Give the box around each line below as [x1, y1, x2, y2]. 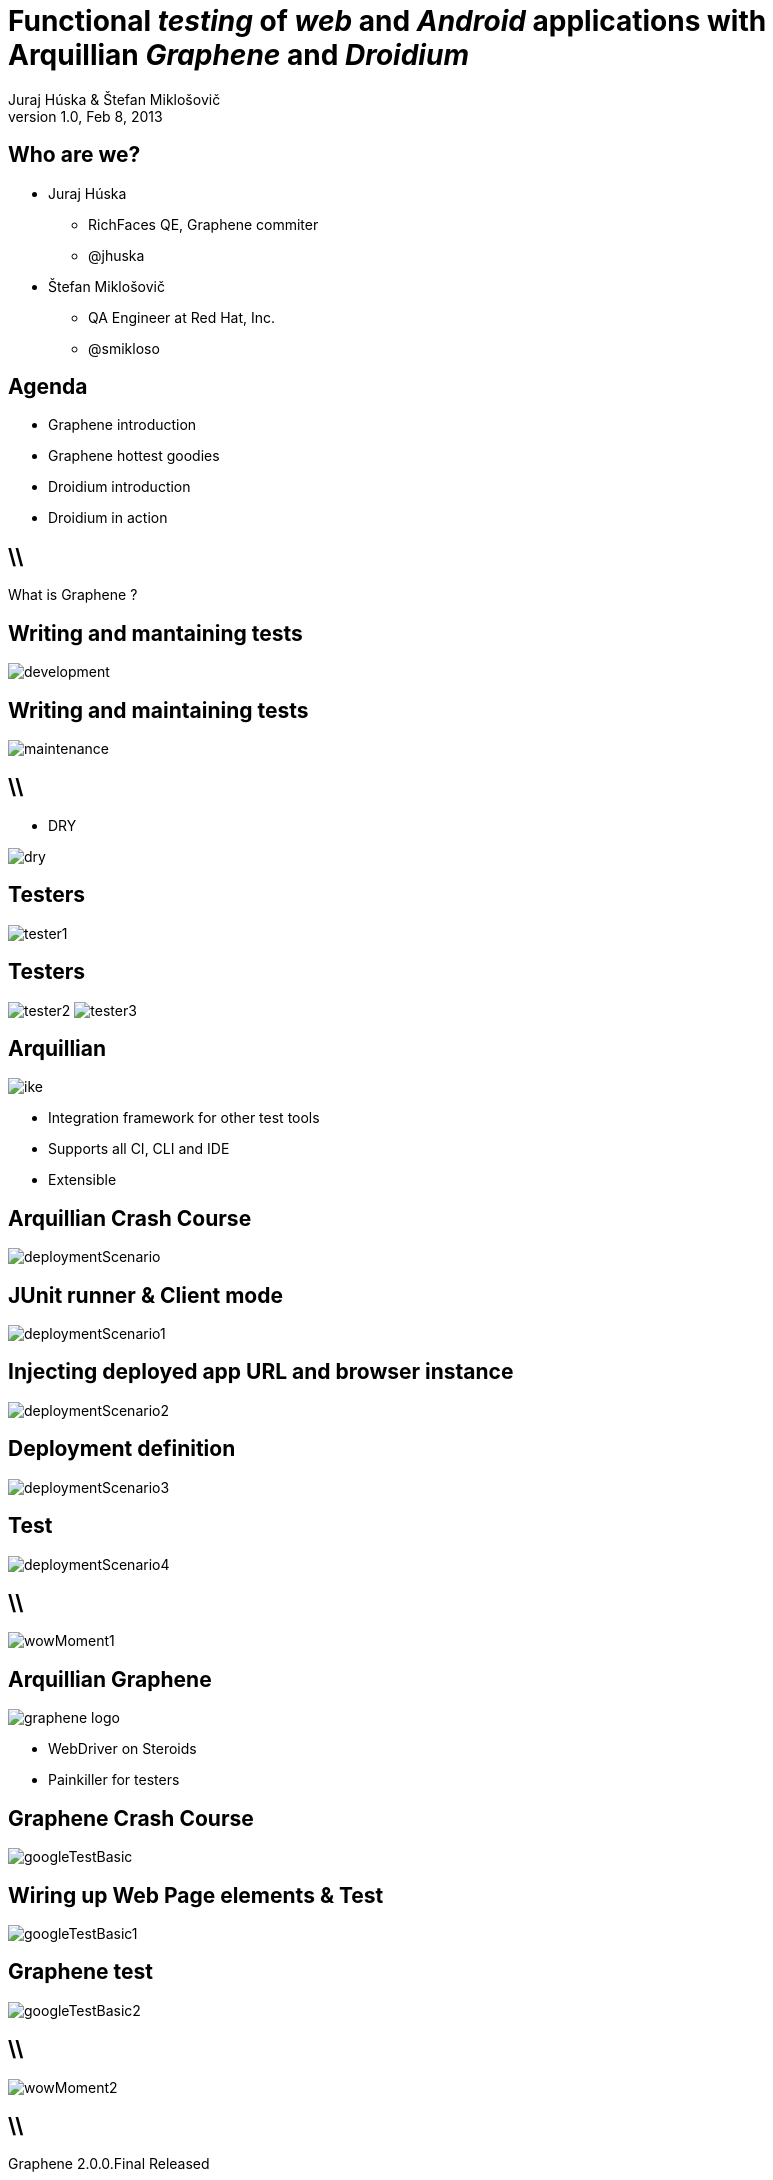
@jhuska [88, 246, 145, 264]
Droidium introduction [48, 478, 191, 496]
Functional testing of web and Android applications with [8, 4, 767, 38]
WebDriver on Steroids [48, 1740, 197, 1758]
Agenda [8, 374, 88, 400]
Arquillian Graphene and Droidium [8, 38, 469, 72]
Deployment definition [8, 1436, 236, 1462]
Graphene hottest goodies [48, 447, 220, 465]
